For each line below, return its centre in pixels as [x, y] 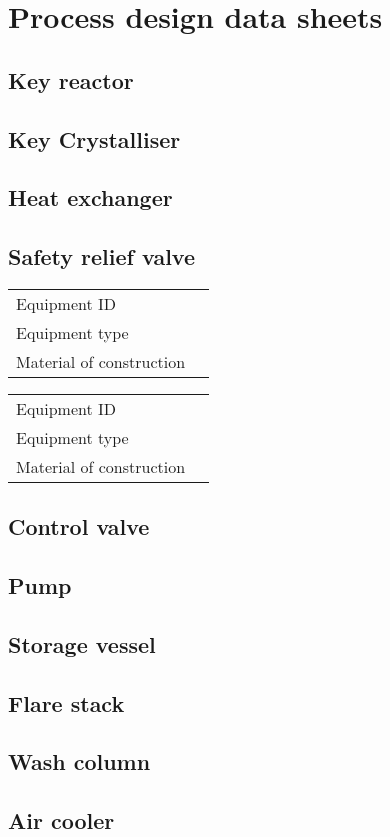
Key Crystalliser [94, 138]
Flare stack [66, 702]
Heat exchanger [90, 197]
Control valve [79, 526]
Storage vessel [82, 643]
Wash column [79, 761]
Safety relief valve [101, 256]
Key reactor [71, 79]
